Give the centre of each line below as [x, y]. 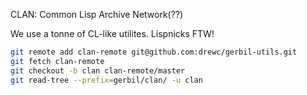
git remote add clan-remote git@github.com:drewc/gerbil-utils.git [154, 52]
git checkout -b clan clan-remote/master [98, 70]
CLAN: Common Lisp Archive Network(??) [97, 14]
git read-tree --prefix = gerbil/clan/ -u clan [106, 80]
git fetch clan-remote [57, 61]
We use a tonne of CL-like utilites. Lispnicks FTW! [112, 33]
